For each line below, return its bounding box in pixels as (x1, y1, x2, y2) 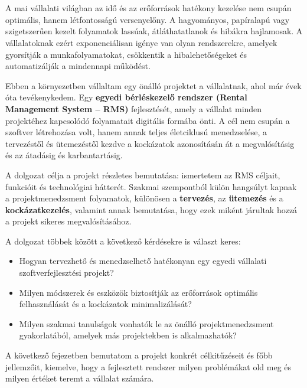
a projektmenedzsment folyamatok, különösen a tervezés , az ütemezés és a (5, 192, 283, 204)
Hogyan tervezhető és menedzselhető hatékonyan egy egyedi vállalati (19, 255, 267, 267)
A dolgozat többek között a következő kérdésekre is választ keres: (5, 234, 241, 247)
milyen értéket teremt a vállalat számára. (5, 372, 154, 384)
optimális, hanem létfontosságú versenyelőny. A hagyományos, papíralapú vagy (5, 13, 290, 25)
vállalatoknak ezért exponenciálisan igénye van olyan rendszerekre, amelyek (5, 36, 277, 48)
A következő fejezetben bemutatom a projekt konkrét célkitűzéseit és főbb (5, 349, 273, 361)
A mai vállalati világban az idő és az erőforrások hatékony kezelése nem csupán (5, 2, 292, 14)
